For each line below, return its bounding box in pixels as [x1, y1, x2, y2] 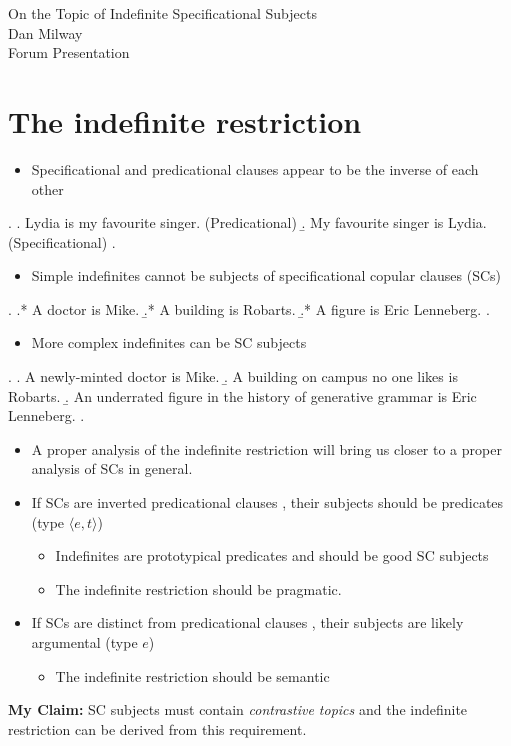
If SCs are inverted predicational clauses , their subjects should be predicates [31, 492, 504, 513]
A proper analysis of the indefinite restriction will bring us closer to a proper [31, 438, 502, 459]
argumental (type [31, 632, 138, 652]
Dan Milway [8, 22, 83, 43]
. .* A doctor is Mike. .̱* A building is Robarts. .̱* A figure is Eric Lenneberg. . [8, 298, 490, 319]
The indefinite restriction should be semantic [55, 665, 330, 686]
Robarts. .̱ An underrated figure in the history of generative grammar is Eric [8, 385, 477, 406]
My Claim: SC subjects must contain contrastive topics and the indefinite [8, 699, 468, 720]
